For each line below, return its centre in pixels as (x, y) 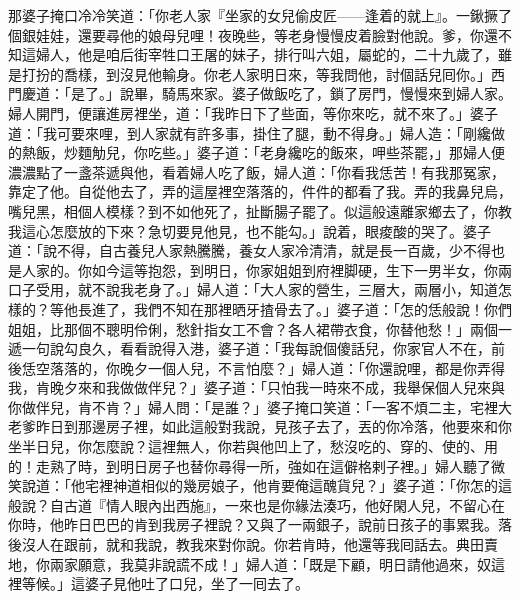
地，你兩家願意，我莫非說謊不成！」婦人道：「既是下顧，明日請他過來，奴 (249, 563)
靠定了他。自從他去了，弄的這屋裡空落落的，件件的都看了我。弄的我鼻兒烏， (260, 191)
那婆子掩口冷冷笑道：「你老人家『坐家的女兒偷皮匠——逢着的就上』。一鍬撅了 (260, 15)
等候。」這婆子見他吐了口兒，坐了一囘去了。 (165, 583)
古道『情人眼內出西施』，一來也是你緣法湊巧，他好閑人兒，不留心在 (284, 504)
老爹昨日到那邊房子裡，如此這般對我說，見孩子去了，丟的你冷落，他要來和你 (260, 426)
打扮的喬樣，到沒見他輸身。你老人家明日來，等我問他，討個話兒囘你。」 (256, 73)
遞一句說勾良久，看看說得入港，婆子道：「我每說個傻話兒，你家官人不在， (249, 348)
